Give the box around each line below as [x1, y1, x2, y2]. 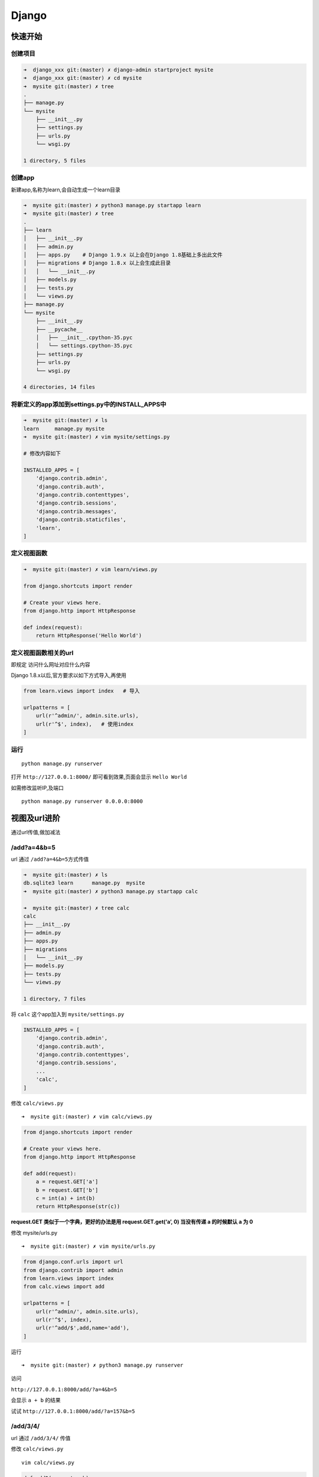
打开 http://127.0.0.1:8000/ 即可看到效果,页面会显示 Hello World [11, 773, 187, 780]
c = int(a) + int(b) [35, 1195, 96, 1202]
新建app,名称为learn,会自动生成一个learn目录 [11, 186, 121, 193]
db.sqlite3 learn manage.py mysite [23, 880, 145, 886]
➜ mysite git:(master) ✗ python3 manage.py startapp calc [23, 888, 198, 894]
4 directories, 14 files [23, 384, 96, 391]
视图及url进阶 [11, 813, 60, 823]
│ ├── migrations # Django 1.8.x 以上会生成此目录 [23, 260, 171, 266]
